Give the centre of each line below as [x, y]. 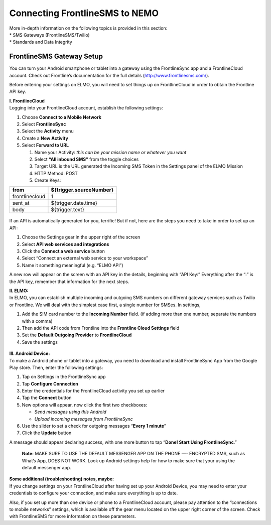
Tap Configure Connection [50, 383]
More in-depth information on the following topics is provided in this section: [88, 28]
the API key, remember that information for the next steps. [69, 282]
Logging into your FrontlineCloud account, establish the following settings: [86, 108]
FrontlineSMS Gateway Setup [56, 56]
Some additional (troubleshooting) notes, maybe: [62, 479]
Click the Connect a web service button [63, 251]
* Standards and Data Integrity [41, 42]
